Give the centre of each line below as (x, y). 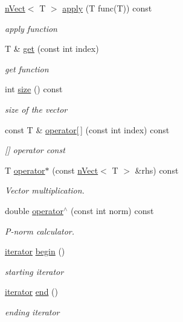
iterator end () (32, 292)
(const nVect (75, 170)
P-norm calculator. (40, 231)
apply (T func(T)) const (107, 8)
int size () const (34, 89)
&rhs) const (157, 170)
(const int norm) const (112, 210)
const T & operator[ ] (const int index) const (87, 129)
